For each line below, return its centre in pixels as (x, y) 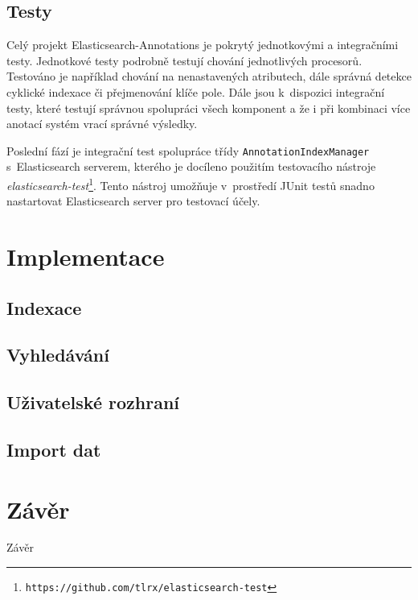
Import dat (54, 449)
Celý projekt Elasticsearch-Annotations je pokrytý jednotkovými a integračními (203, 45)
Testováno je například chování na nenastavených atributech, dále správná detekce (209, 76)
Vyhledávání (58, 355)
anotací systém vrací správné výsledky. (102, 124)
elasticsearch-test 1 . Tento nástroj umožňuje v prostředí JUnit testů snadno (191, 184)
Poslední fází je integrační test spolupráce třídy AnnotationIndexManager (188, 150)
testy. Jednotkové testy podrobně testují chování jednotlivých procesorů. (184, 60)
